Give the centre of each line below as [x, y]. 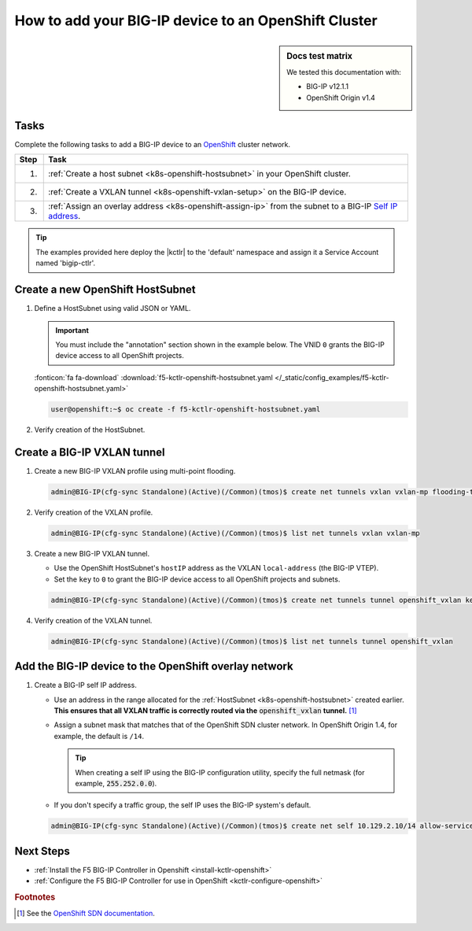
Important [72, 330]
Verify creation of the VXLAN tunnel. [93, 620]
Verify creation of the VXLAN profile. [94, 512]
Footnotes [35, 897]
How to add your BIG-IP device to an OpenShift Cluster [196, 20]
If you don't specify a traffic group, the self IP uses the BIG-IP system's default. [183, 805]
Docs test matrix [320, 56]
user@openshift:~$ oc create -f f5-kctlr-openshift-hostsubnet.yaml [186, 410]
